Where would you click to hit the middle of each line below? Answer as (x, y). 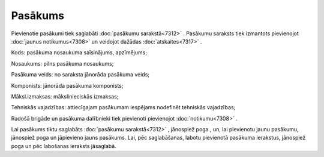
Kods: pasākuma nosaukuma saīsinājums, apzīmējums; (79, 53)
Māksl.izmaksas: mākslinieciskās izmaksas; (65, 96)
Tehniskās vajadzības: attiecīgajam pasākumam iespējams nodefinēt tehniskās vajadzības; (123, 107)
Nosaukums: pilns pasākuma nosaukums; (62, 63)
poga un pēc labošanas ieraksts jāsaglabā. (64, 146)
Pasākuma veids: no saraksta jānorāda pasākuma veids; (80, 75)
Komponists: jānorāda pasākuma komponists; (67, 85)
